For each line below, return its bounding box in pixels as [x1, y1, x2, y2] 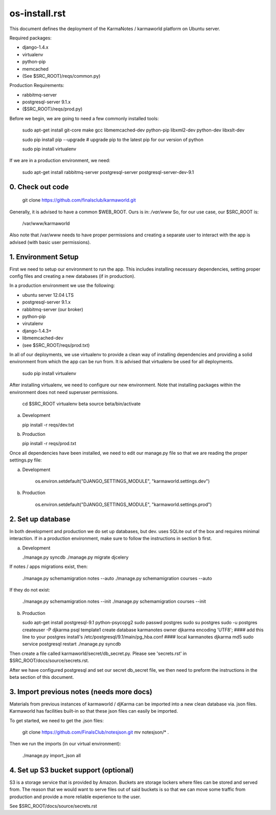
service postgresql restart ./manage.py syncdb [22, 641, 121, 647]
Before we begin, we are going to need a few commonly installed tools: [9, 115, 159, 121]
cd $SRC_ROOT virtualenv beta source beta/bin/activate [22, 401, 141, 407]
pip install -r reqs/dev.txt [22, 422, 74, 428]
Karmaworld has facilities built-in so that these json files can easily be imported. [9, 708, 178, 714]
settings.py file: [9, 457, 42, 463]
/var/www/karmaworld [22, 220, 70, 226]
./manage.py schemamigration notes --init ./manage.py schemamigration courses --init [22, 599, 206, 605]
